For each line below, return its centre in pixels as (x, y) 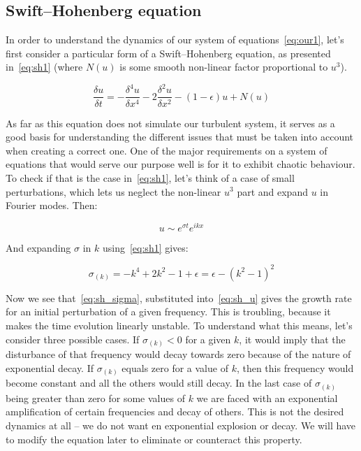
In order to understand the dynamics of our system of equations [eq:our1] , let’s (175, 40)
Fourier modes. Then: (52, 205)
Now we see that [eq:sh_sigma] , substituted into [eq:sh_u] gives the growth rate (179, 298)
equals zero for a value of (175, 367)
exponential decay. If (50, 367)
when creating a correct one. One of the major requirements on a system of (167, 150)
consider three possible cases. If (73, 339)
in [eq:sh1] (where (44, 67)
